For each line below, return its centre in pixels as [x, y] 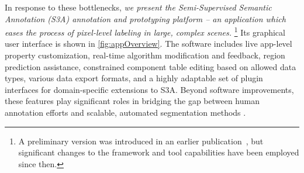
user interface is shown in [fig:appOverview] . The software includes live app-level [148, 44]
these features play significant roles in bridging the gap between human [132, 101]
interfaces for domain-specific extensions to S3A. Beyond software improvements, [149, 89]
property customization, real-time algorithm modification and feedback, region [145, 55]
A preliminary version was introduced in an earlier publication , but [141, 141]
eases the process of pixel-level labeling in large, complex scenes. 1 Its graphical [145, 31]
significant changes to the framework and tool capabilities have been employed [159, 152]
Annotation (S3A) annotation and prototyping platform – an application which [145, 18]
